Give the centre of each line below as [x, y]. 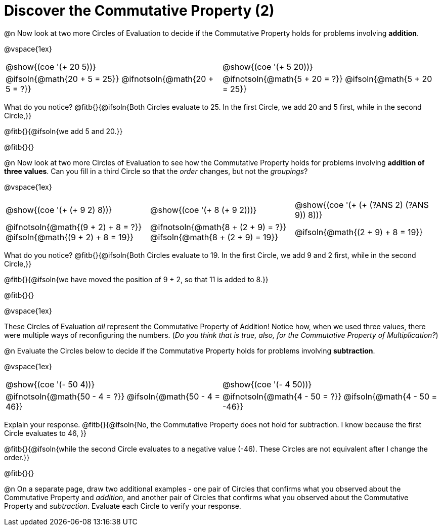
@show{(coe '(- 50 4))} [50, 384]
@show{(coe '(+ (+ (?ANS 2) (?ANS [362, 205]
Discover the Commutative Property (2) [139, 11]
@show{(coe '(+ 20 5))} [51, 67]
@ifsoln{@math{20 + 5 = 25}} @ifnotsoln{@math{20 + [110, 79]
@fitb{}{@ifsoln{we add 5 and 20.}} [63, 131]
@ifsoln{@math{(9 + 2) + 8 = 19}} [70, 237]
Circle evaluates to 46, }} [46, 433]
